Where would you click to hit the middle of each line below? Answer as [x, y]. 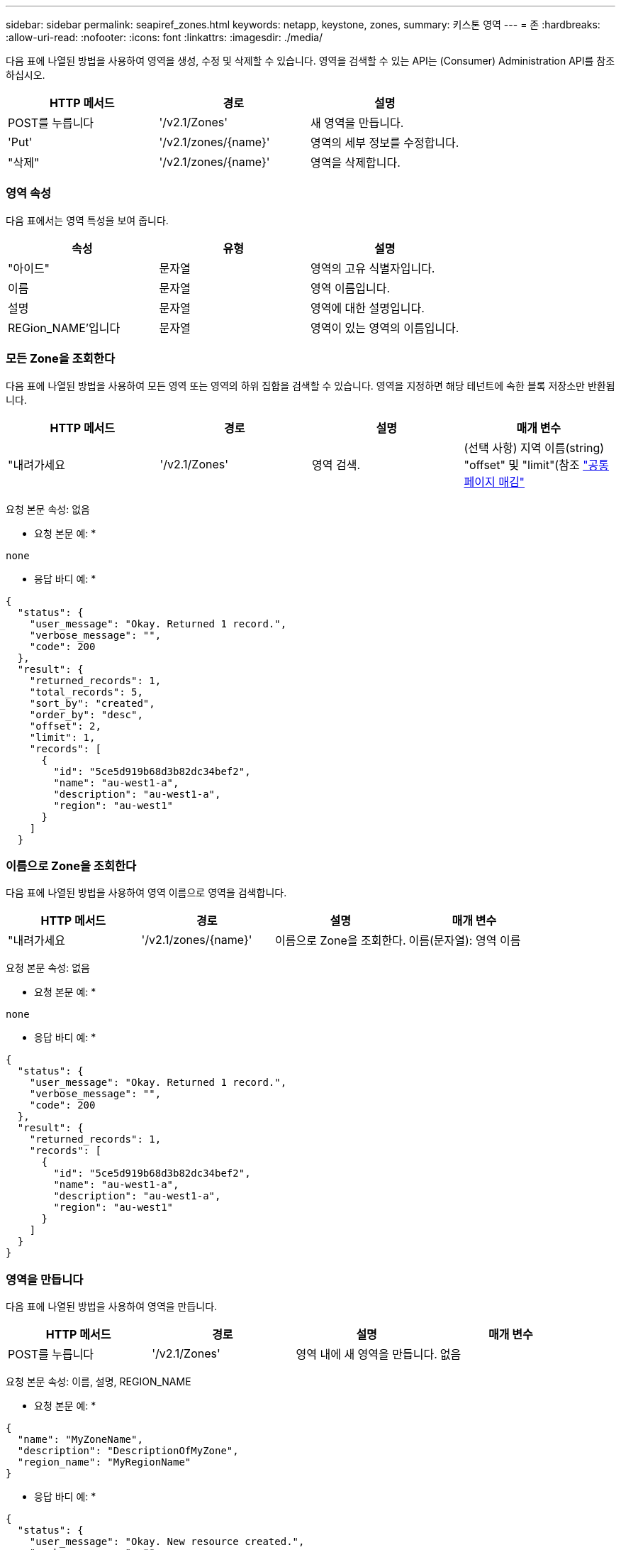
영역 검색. [336, 465]
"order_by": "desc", [86, 714]
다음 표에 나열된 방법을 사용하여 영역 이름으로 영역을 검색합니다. [146, 893]
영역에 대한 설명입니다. [367, 308]
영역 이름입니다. [350, 288]
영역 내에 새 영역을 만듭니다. [367, 1354]
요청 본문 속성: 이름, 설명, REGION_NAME [99, 1381]
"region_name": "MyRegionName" [104, 1462]
